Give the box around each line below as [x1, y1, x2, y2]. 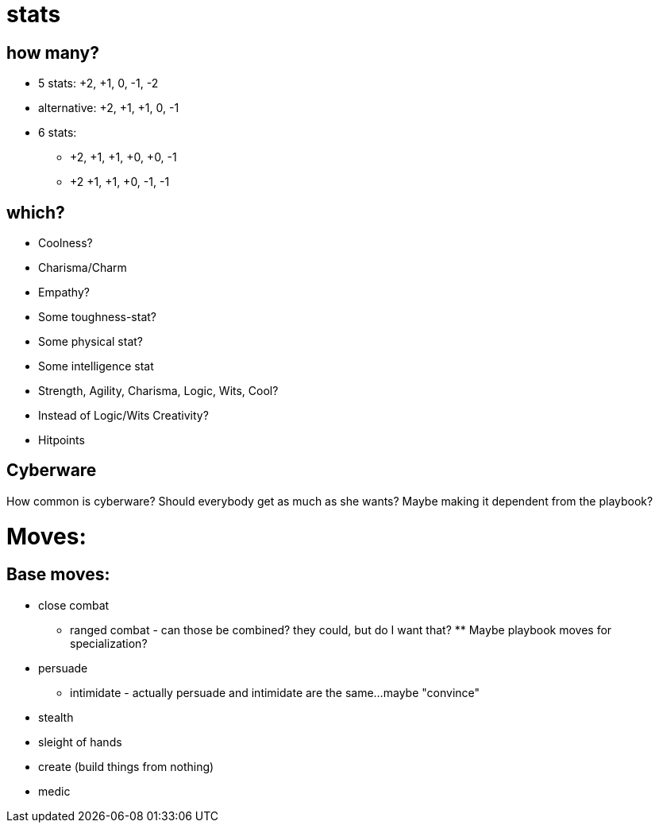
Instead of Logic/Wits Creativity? [38, 409, 209, 423]
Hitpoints [38, 433, 85, 447]
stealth [38, 710, 74, 724]
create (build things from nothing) [38, 759, 214, 773]
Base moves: [6, 564, 110, 585]
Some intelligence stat [38, 359, 154, 374]
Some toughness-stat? [38, 310, 157, 324]
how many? [6, 42, 99, 63]
